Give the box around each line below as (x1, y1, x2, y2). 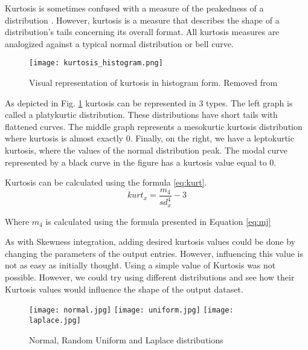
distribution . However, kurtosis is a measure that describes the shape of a (5, 13, 280, 26)
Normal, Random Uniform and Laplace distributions (29, 333, 223, 346)
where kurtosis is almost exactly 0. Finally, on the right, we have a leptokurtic (5, 132, 294, 144)
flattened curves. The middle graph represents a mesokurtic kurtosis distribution (5, 120, 303, 132)
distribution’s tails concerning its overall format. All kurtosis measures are (5, 25, 280, 38)
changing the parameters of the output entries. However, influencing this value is (5, 247, 303, 259)
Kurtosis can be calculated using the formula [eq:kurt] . (5, 176, 207, 189)
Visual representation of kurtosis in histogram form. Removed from (29, 76, 278, 89)
